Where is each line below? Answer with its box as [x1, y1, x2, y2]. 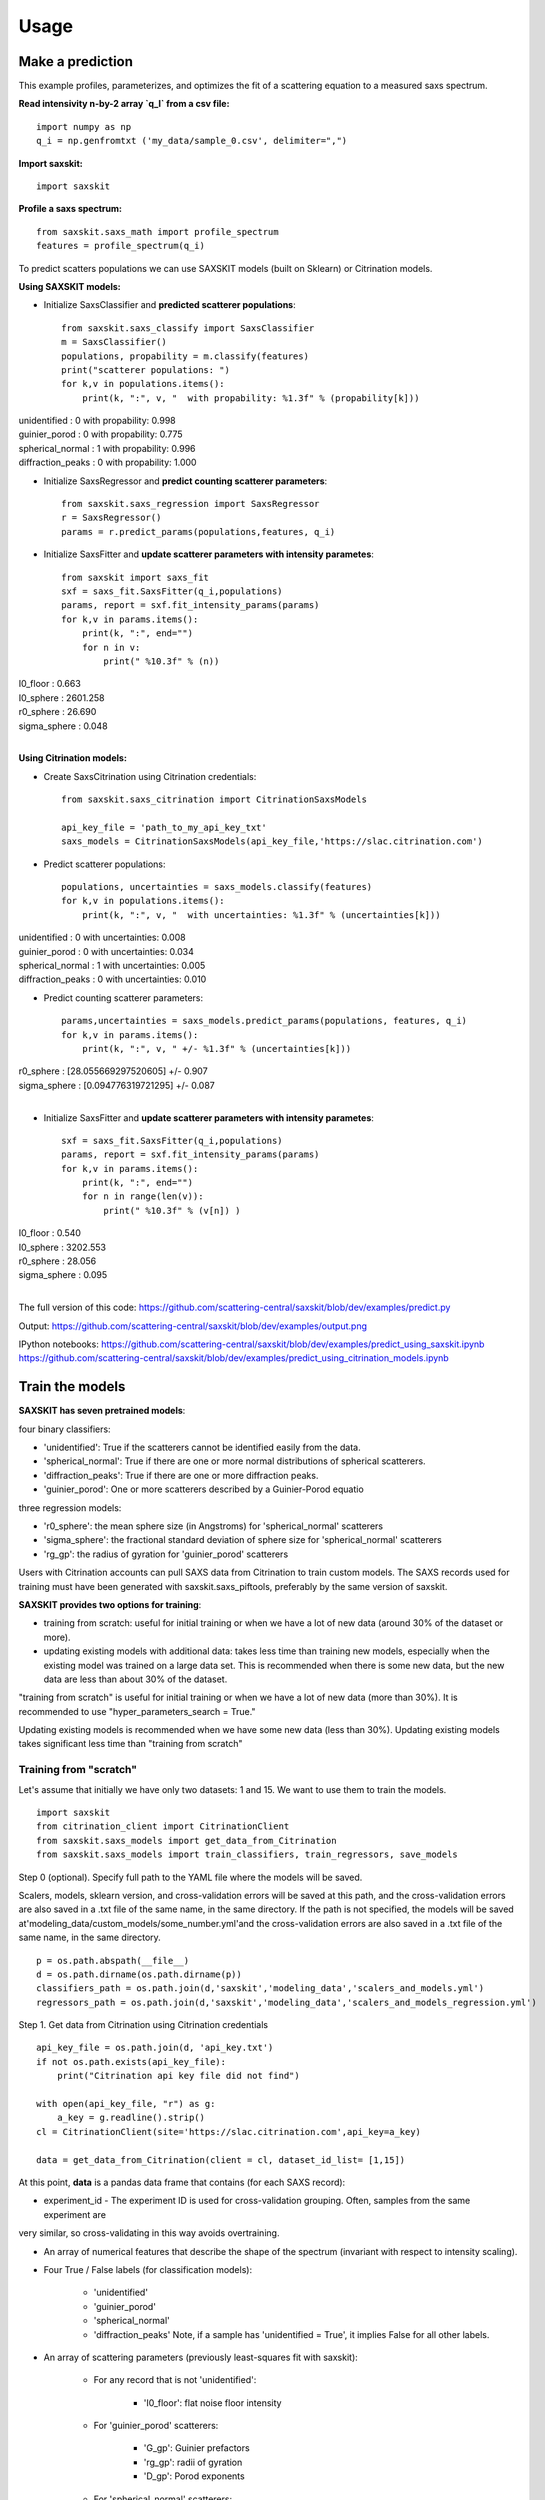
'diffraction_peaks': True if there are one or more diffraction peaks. [43, 1469, 319, 1481]
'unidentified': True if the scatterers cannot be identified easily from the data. [43, 1441, 362, 1454]
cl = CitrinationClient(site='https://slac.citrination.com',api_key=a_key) [36, 2126, 422, 2137]
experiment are [43, 2208, 107, 2220]
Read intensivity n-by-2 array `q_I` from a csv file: [18, 98, 230, 110]
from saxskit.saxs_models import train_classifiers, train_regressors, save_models [36, 1849, 459, 1860]
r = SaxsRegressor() [61, 512, 162, 524]
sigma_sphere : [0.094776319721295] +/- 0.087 [18, 1079, 215, 1091]
